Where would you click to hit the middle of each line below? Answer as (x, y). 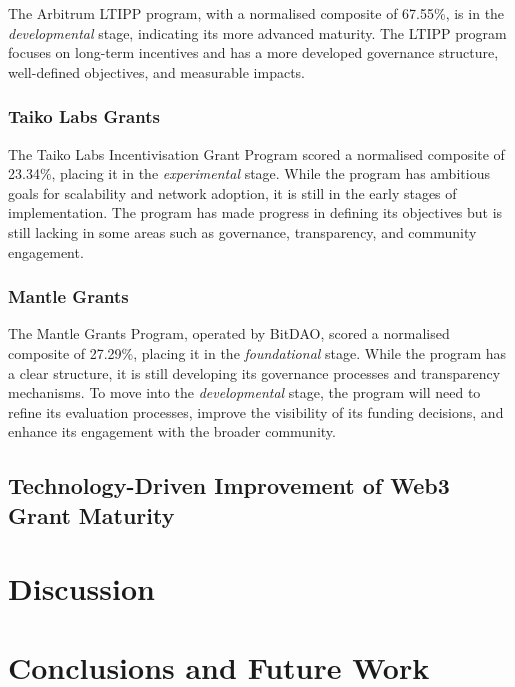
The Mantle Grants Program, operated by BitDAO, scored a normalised (229, 333)
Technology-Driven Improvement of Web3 (229, 485)
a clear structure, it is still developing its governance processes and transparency (254, 372)
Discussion (81, 588)
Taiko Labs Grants (84, 116)
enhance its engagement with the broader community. (172, 431)
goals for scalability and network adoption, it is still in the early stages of (232, 192)
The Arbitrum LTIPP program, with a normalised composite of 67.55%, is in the (256, 13)
